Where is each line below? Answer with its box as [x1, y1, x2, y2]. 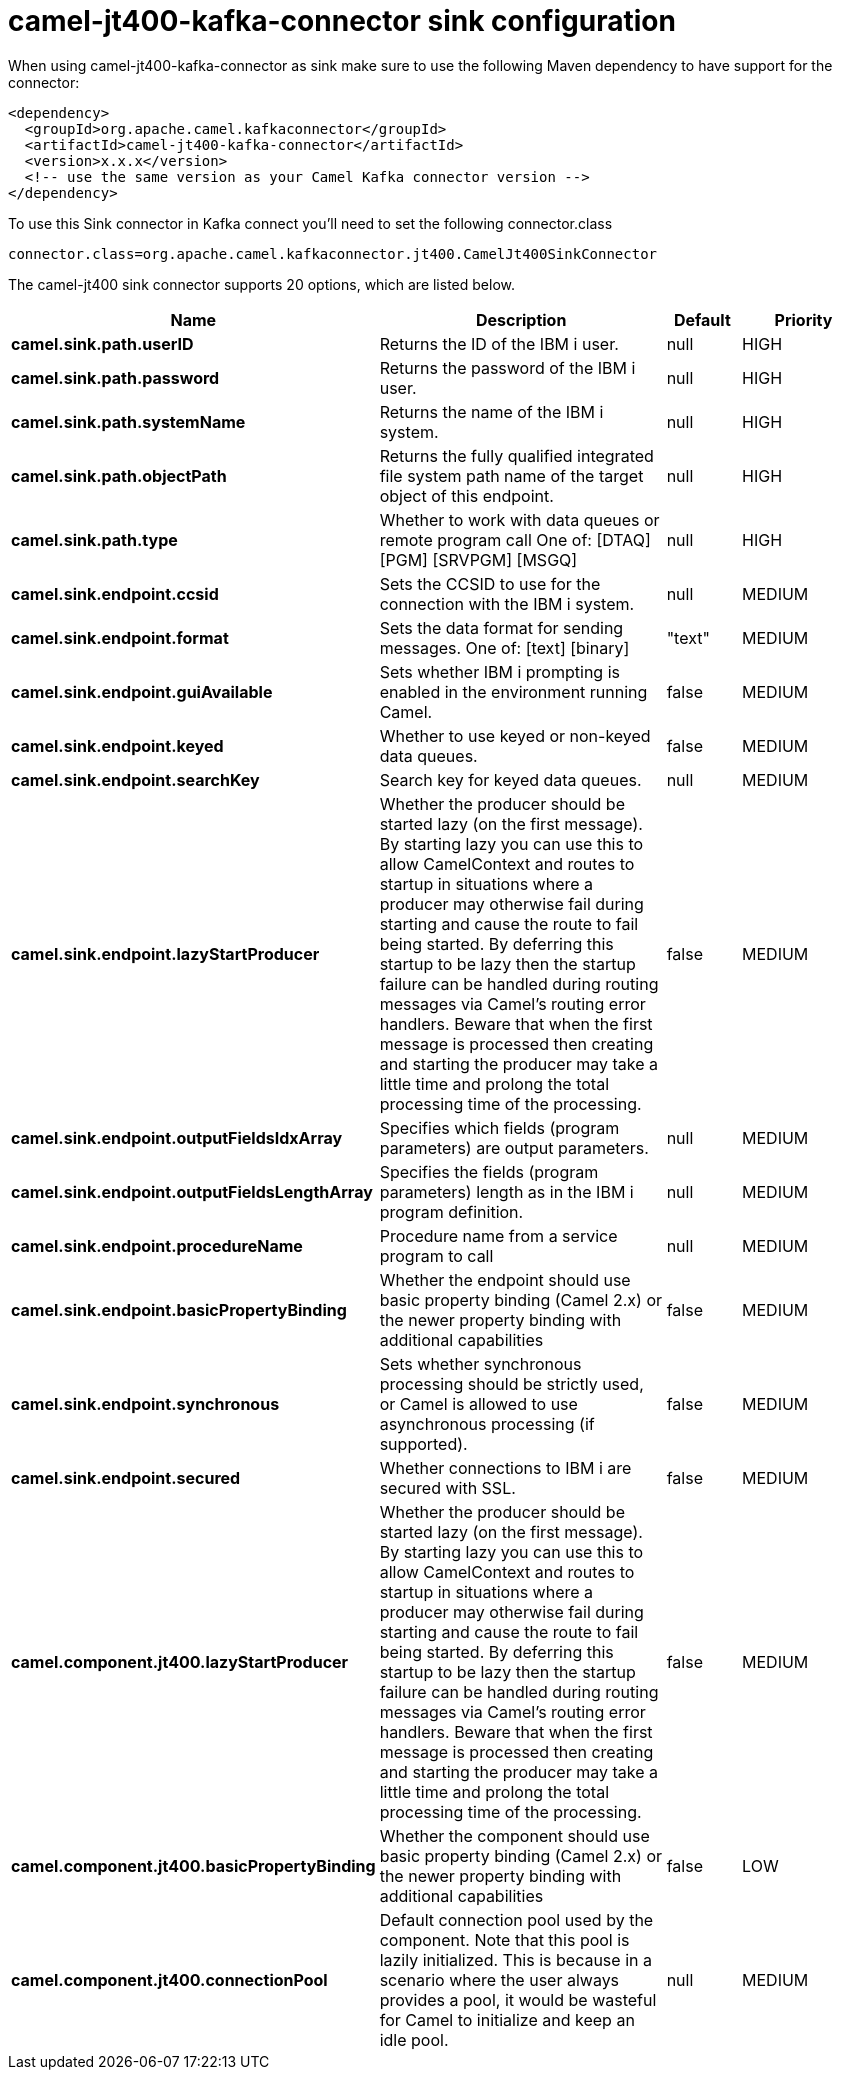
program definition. [379, 1201, 524, 1222]
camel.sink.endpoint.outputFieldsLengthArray [11, 1181, 373, 1202]
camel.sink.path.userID [11, 333, 194, 354]
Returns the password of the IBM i [379, 357, 636, 378]
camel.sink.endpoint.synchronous [11, 1393, 280, 1414]
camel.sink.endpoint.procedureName [11, 1235, 303, 1256]
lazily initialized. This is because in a [379, 1949, 652, 1970]
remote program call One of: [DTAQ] [379, 529, 651, 550]
